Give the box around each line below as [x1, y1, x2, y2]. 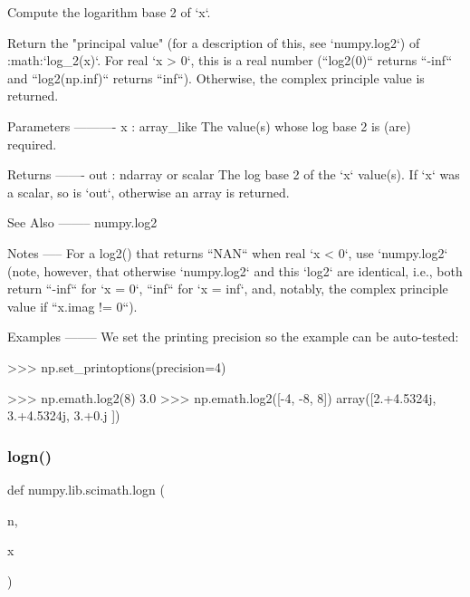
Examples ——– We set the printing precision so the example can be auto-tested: [7, 327, 459, 346]
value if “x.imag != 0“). [7, 296, 138, 315]
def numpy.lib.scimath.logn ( [7, 479, 165, 498]
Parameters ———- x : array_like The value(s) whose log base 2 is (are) [7, 116, 411, 135]
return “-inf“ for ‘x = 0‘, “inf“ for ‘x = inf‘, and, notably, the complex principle [7, 279, 448, 298]
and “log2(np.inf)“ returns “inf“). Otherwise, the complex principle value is [7, 68, 425, 87]
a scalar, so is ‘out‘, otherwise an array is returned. [7, 182, 290, 201]
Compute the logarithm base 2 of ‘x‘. [7, 3, 211, 21]
